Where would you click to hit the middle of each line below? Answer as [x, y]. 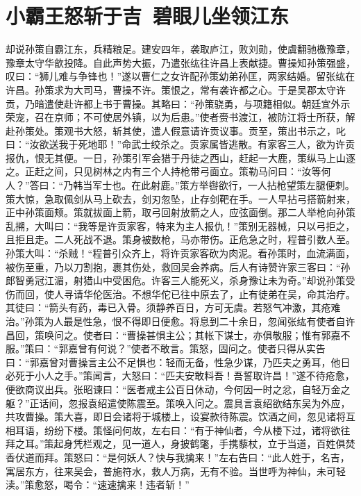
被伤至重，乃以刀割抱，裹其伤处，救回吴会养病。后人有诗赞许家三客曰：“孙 [178, 266]
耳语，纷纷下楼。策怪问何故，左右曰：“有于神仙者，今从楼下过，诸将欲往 [183, 430]
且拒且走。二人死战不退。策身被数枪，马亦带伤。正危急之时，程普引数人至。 [180, 239]
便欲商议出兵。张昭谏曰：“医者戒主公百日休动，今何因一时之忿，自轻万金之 [178, 389]
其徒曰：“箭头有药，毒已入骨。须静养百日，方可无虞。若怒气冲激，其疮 [168, 307]
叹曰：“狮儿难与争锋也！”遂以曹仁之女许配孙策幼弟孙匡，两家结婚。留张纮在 [180, 76]
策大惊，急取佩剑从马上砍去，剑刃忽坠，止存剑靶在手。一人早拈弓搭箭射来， [180, 198]
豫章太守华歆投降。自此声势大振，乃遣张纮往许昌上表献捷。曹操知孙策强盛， [180, 62]
